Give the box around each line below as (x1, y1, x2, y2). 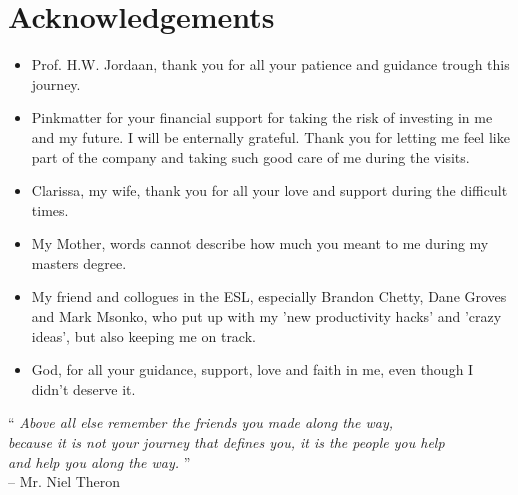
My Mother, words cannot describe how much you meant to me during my (31, 233, 489, 254)
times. (31, 199, 69, 220)
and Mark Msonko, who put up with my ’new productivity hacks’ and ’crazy (31, 306, 502, 327)
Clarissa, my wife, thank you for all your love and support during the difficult (31, 180, 508, 201)
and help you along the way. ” (8, 451, 191, 472)
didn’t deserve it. (31, 378, 136, 399)
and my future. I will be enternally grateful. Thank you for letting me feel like (31, 126, 510, 147)
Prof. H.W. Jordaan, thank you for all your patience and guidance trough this (31, 54, 510, 75)
